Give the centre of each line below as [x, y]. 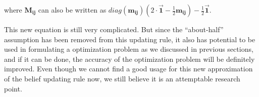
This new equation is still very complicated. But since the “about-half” [114, 29]
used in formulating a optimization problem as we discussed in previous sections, [129, 49]
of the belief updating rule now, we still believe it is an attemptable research [122, 78]
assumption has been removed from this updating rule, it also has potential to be [130, 39]
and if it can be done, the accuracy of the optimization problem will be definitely [129, 59]
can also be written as [72, 10]
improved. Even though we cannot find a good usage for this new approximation [128, 69]
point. [13, 88]
